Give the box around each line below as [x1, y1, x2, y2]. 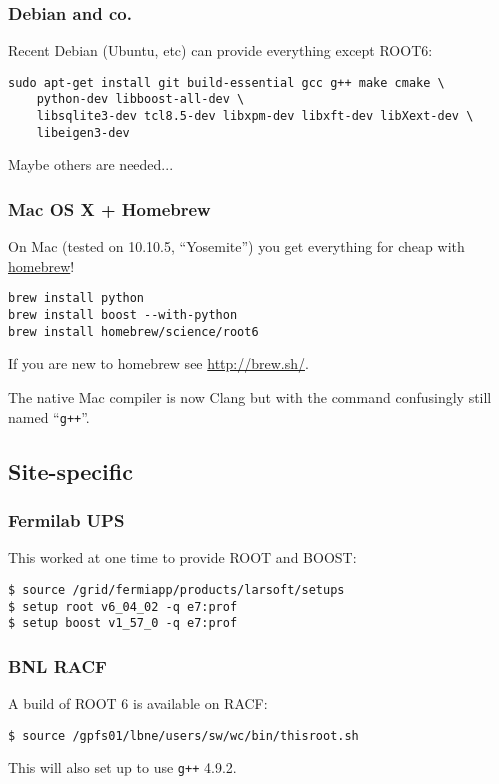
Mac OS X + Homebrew [8, 196, 211, 221]
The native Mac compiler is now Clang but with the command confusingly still [8, 387, 492, 407]
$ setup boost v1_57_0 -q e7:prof [8, 616, 238, 631]
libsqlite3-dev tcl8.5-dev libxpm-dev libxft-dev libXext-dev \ [36, 109, 474, 124]
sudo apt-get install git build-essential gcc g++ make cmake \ [8, 75, 445, 90]
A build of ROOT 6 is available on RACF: [8, 693, 268, 714]
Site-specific [8, 455, 133, 486]
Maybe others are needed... [8, 154, 174, 175]
